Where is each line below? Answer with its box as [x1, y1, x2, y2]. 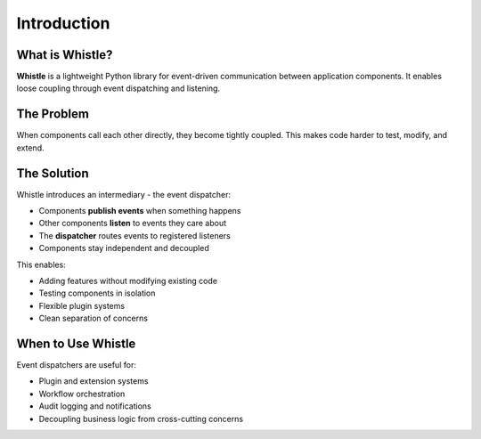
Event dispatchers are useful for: [16, 360, 137, 370]
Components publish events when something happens [38, 206, 241, 216]
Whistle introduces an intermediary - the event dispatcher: [16, 189, 232, 199]
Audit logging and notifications [38, 401, 151, 411]
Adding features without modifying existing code [38, 276, 218, 286]
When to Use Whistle [16, 336, 136, 351]
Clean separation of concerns [38, 313, 149, 324]
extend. [16, 142, 45, 153]
